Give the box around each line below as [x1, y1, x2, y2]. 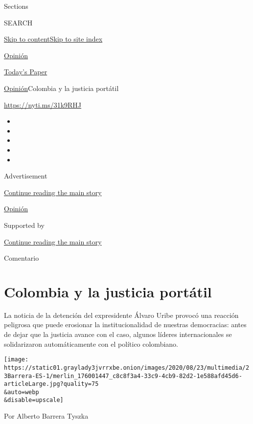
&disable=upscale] [4, 397, 64, 404]
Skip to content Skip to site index [4, 34, 103, 44]
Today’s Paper [4, 67, 47, 77]
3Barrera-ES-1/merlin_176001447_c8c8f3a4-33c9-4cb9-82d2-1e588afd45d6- [4, 372, 242, 379]
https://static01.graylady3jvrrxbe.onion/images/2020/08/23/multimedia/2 [4, 364, 250, 371]
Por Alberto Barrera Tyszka [4, 411, 89, 421]
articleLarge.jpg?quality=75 [4, 380, 99, 388]
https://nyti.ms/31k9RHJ [4, 99, 82, 110]
